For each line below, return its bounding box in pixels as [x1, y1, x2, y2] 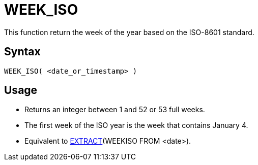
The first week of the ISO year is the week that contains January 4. [24, 121, 248, 130]
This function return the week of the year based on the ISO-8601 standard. [4, 27, 254, 37]
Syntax [4, 45, 41, 58]
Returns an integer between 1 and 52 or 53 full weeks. [24, 105, 205, 114]
